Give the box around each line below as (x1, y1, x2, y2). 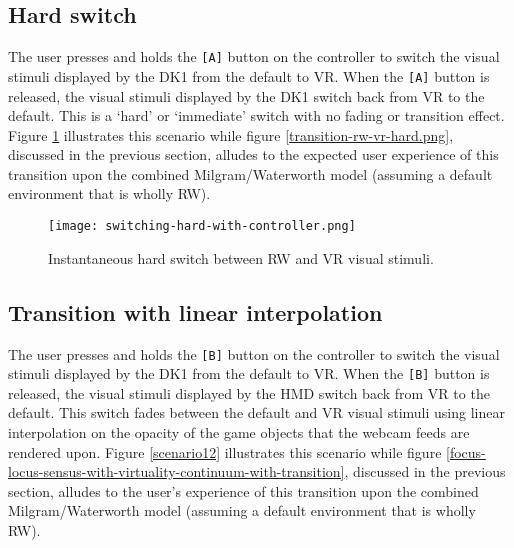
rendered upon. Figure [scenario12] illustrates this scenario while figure (8, 441, 442, 462)
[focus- (446, 441, 486, 462)
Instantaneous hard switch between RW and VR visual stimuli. (48, 247, 434, 268)
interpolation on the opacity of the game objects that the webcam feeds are (8, 422, 470, 443)
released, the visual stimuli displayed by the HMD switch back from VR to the (8, 382, 490, 403)
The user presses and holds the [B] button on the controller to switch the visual (8, 343, 500, 364)
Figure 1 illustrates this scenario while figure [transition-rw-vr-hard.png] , (8, 124, 454, 145)
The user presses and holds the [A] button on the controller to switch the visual (8, 46, 500, 67)
